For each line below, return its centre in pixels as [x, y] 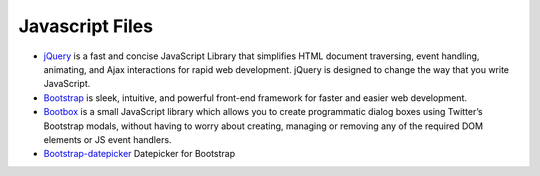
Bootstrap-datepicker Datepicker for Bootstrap [139, 154]
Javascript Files [86, 26]
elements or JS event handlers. [107, 139]
